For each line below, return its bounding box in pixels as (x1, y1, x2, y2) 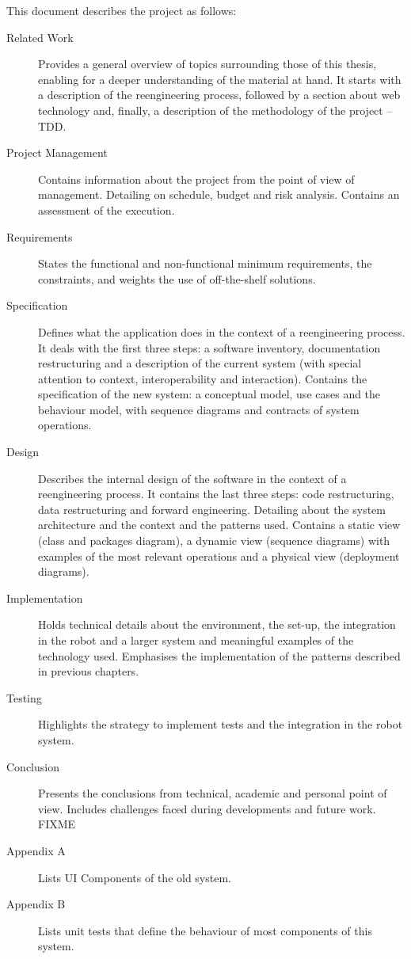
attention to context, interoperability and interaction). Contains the (38, 370, 367, 386)
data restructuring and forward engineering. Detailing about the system (38, 500, 386, 517)
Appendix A (6, 842, 66, 858)
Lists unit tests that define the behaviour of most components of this (38, 922, 372, 938)
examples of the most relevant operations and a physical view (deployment (38, 547, 400, 564)
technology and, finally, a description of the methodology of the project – (38, 101, 393, 118)
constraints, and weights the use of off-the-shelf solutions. (38, 270, 316, 287)
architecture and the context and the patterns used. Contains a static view (38, 516, 401, 533)
